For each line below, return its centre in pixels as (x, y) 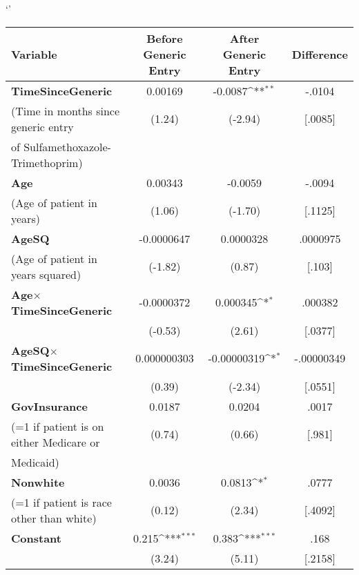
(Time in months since (66, 110)
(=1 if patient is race (61, 502)
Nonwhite (38, 482)
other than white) (54, 518)
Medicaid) (35, 462)
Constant (36, 538)
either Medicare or (56, 442)
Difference (320, 54)
